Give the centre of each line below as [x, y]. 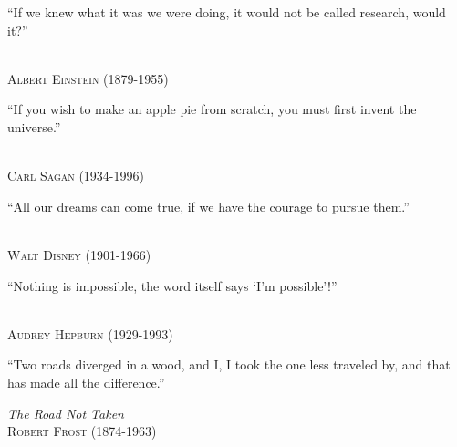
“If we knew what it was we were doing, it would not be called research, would [227, 12]
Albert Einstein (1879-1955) [88, 78]
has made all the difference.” [86, 382]
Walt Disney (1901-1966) [79, 254]
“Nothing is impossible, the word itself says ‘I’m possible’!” [172, 285]
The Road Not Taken [66, 413]
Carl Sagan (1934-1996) [76, 176]
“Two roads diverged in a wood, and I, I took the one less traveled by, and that [229, 364]
